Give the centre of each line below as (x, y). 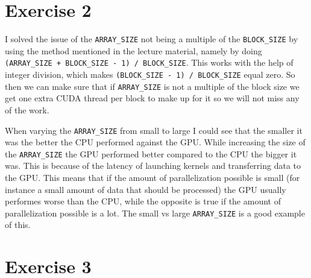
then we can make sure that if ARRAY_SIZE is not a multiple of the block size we (152, 86)
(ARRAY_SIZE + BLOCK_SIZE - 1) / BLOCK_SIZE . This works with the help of (149, 62)
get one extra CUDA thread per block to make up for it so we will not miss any (152, 98)
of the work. (27, 109)
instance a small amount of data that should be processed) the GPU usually (146, 189)
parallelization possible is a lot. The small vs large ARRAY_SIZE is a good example (155, 213)
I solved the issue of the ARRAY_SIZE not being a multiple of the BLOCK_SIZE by (152, 39)
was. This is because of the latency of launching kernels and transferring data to (153, 166)
